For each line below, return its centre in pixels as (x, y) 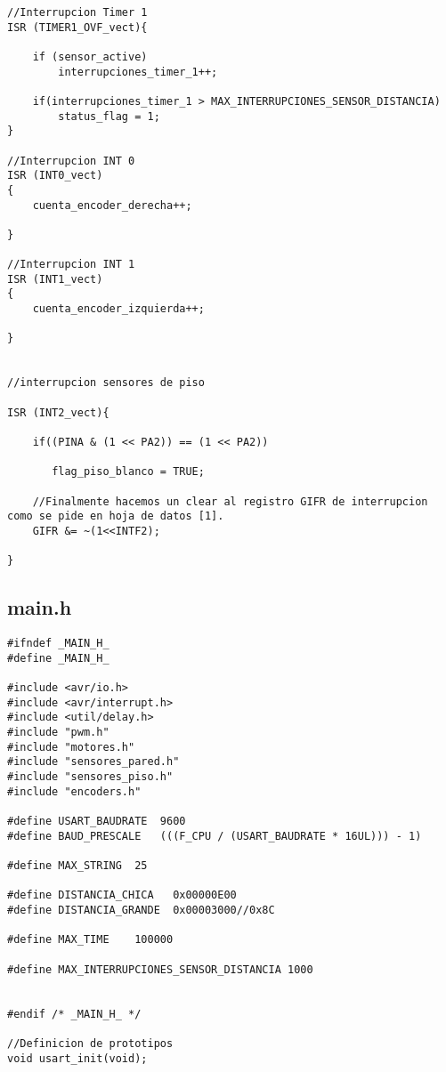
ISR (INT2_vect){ (58, 412)
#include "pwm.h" (58, 733)
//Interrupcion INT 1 (71, 265)
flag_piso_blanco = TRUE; (128, 472)
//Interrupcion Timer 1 (77, 12)
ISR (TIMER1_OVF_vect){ (77, 27)
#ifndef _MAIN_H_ (58, 644)
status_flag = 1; (109, 116)
